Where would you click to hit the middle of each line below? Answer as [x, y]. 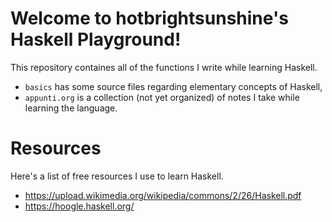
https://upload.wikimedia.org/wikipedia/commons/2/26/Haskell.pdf [163, 195]
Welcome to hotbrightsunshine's [149, 18]
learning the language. [71, 108]
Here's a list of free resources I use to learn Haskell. [117, 176]
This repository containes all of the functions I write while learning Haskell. [164, 67]
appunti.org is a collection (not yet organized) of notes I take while [162, 97]
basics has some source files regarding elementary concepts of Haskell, [173, 86]
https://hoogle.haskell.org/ [79, 206]
